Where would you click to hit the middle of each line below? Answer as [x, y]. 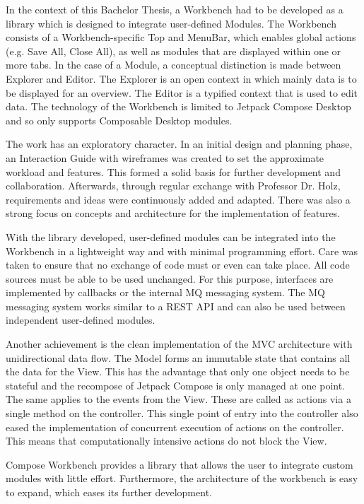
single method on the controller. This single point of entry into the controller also [182, 413]
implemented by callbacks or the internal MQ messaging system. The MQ [165, 292]
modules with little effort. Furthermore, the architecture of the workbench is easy [182, 478]
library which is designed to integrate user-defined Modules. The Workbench [171, 23]
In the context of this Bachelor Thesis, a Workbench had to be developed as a [175, 9]
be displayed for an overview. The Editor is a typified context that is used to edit [182, 92]
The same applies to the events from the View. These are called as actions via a [178, 399]
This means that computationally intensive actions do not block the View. [166, 441]
